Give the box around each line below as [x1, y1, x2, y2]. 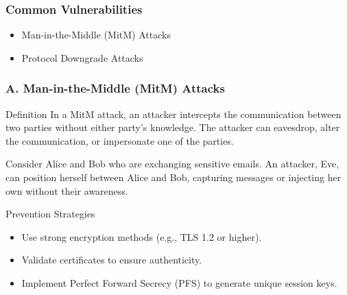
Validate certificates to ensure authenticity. [21, 252, 202, 267]
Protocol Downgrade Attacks [21, 50, 143, 64]
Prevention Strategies [5, 206, 95, 221]
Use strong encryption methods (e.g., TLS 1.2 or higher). [21, 229, 262, 244]
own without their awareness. [5, 183, 128, 198]
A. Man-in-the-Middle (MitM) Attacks [5, 80, 225, 97]
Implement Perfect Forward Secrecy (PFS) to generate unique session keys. [21, 275, 337, 290]
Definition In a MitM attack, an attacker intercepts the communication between [5, 106, 342, 121]
